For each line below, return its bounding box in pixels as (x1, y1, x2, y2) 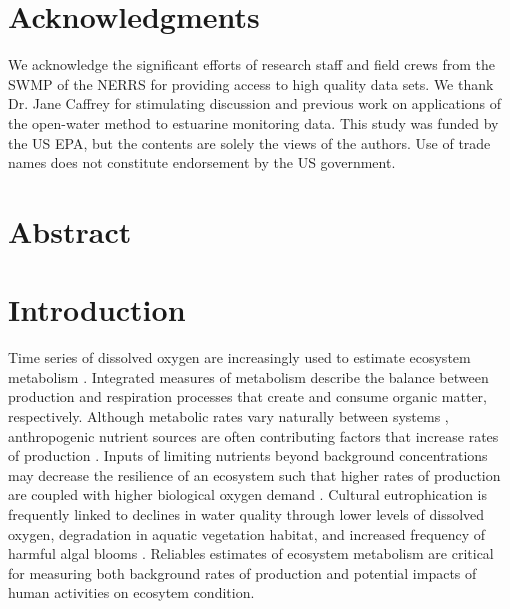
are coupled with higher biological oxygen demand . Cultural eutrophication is (8, 484, 488, 505)
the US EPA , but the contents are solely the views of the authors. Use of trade (8, 132, 491, 153)
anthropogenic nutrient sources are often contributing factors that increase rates (8, 425, 499, 446)
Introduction (8, 289, 186, 330)
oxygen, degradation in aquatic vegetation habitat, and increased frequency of (8, 523, 486, 544)
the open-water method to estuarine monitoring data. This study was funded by (8, 112, 499, 133)
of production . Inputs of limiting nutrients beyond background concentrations (8, 445, 488, 466)
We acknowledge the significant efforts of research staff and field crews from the (8, 54, 496, 75)
